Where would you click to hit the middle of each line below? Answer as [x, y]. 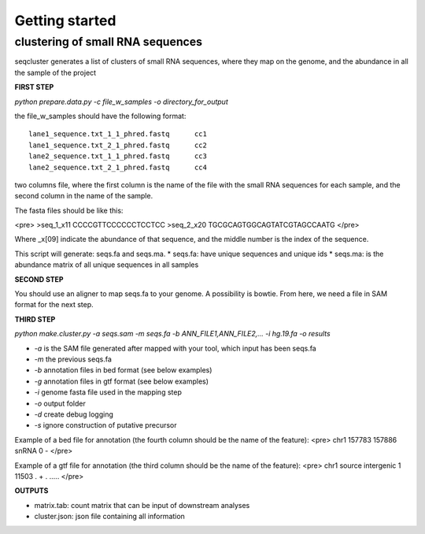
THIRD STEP [35, 319]
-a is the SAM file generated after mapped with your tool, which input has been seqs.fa [175, 348]
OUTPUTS [31, 491]
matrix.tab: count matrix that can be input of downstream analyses [142, 505]
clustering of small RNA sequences [109, 42]
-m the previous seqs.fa [73, 359]
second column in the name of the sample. [84, 196]
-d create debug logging [74, 414]
